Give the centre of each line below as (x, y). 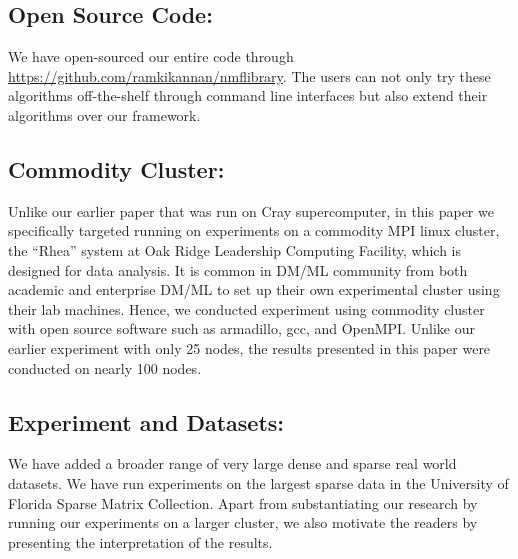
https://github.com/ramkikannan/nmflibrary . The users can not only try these (249, 75)
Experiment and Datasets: (146, 421)
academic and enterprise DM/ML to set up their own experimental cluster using (254, 289)
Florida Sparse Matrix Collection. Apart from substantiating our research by (243, 502)
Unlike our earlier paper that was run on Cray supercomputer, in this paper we (251, 210)
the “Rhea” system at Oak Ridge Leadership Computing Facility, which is (234, 249)
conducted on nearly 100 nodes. (105, 367)
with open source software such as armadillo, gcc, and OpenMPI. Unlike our (241, 328)
